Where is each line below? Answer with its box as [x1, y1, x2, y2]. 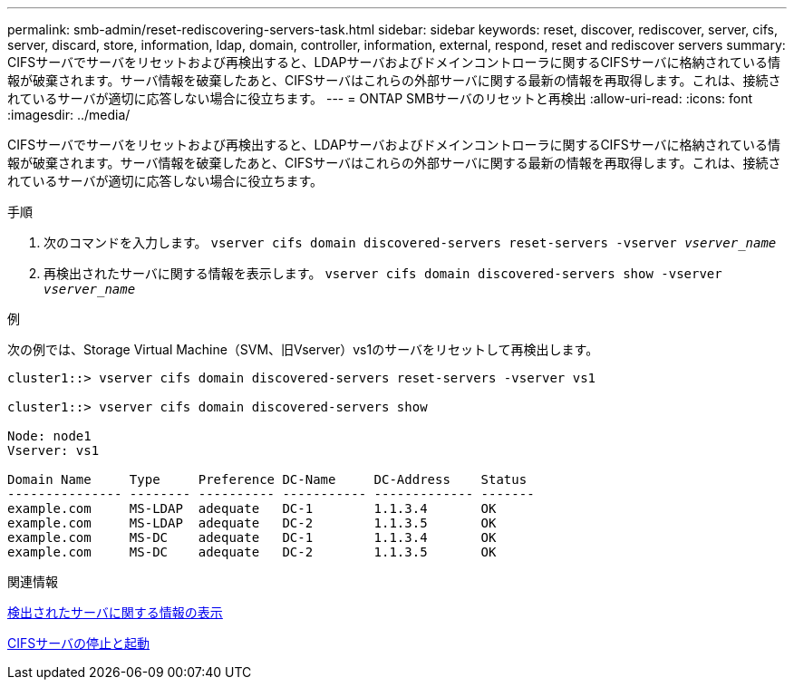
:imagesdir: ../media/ [7, 107, 131, 122]
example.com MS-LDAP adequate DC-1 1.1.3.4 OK [7, 501, 497, 516]
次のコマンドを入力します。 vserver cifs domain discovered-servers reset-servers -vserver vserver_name [44, 235, 777, 250]
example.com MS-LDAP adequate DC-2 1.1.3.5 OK [7, 516, 497, 530]
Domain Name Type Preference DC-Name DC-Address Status [7, 472, 528, 487]
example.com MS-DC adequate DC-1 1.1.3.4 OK [7, 530, 497, 545]
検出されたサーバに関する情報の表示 [7, 605, 223, 620]
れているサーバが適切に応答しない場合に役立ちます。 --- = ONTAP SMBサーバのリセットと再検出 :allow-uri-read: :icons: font [7, 91, 753, 106]
